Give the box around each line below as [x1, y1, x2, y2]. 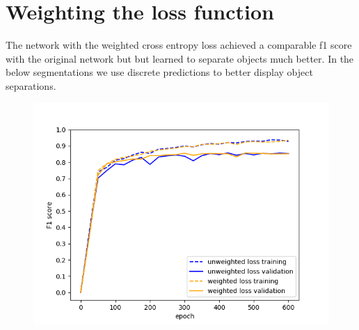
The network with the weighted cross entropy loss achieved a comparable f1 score [6, 38, 352, 52]
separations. [6, 78, 56, 93]
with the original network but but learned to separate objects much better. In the [6, 51, 354, 65]
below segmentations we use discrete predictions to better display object [6, 65, 313, 79]
